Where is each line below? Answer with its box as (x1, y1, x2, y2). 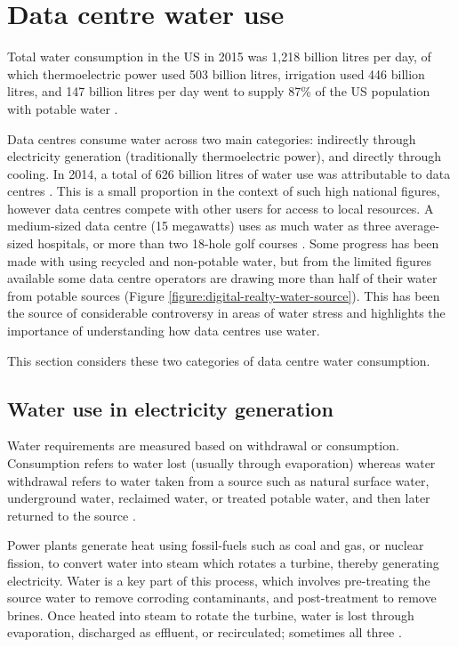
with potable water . (7, 99, 118, 117)
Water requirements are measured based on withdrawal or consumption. (7, 436, 399, 455)
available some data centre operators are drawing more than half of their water (7, 269, 438, 287)
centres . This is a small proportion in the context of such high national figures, (7, 182, 440, 200)
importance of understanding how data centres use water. (7, 321, 320, 340)
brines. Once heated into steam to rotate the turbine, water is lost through (7, 605, 414, 624)
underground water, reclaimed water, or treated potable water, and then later (7, 489, 430, 507)
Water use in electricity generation (7, 394, 333, 422)
